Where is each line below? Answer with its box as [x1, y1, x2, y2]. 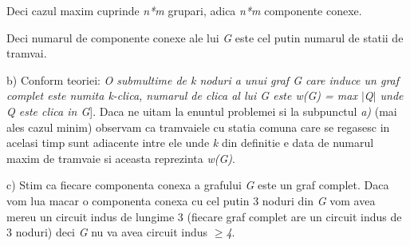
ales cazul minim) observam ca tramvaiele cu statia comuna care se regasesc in [6, 118, 390, 135]
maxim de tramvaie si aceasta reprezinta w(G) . [6, 149, 235, 166]
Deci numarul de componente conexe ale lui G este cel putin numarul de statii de [6, 29, 404, 46]
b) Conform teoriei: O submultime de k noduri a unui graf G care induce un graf [6, 71, 400, 88]
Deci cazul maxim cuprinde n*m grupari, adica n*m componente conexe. [6, 2, 362, 18]
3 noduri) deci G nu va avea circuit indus [6, 224, 208, 240]
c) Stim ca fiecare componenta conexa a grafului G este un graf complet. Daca [6, 177, 389, 193]
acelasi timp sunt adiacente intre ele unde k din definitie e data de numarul [6, 134, 374, 151]
